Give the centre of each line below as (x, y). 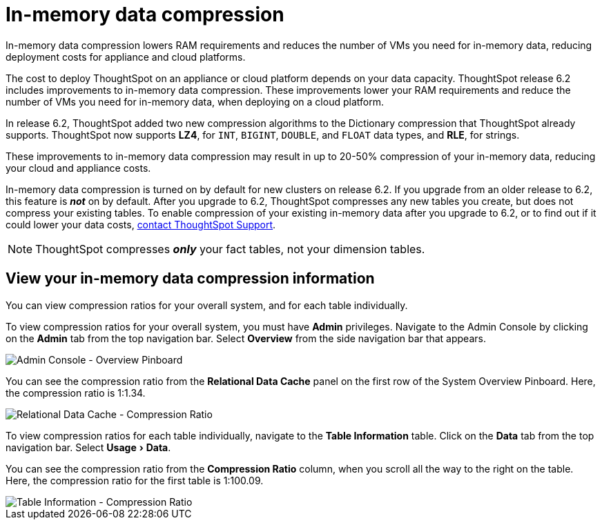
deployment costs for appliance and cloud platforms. (126, 57)
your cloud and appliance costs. (78, 168)
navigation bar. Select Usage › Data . (88, 447)
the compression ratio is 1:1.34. (76, 393)
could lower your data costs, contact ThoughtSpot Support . (141, 224)
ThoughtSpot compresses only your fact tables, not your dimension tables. (230, 249)
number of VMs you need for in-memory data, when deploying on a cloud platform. (195, 101)
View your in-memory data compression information (190, 279)
